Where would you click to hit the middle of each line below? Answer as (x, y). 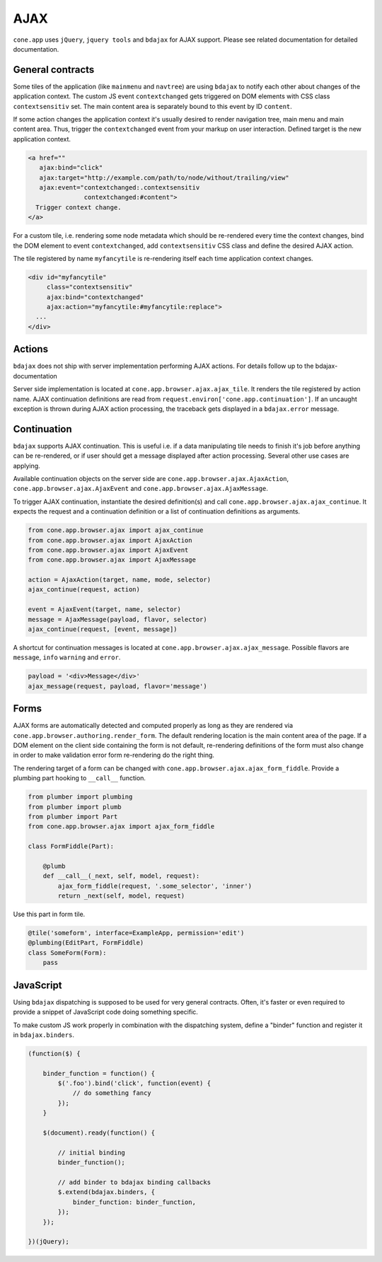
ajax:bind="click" (71, 168)
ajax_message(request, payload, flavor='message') (118, 686)
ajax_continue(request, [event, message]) (103, 629)
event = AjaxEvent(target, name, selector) (105, 609)
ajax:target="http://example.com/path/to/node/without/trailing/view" (164, 178)
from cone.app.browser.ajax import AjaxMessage (112, 560)
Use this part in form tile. (49, 914)
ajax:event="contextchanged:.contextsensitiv (120, 187)
